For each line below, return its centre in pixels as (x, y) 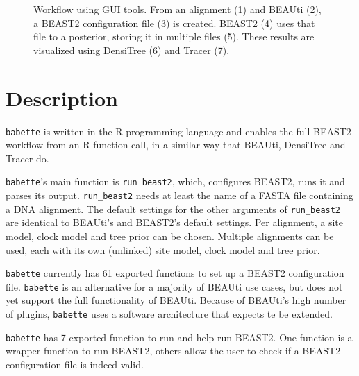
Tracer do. (27, 158)
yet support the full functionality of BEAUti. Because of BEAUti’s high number (176, 300)
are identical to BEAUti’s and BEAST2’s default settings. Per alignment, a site (174, 222)
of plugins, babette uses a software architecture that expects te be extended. (169, 314)
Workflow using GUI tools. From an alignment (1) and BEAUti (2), (177, 9)
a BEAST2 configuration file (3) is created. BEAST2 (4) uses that (174, 23)
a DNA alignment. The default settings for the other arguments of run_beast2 (173, 208)
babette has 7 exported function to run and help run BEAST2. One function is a (179, 337)
